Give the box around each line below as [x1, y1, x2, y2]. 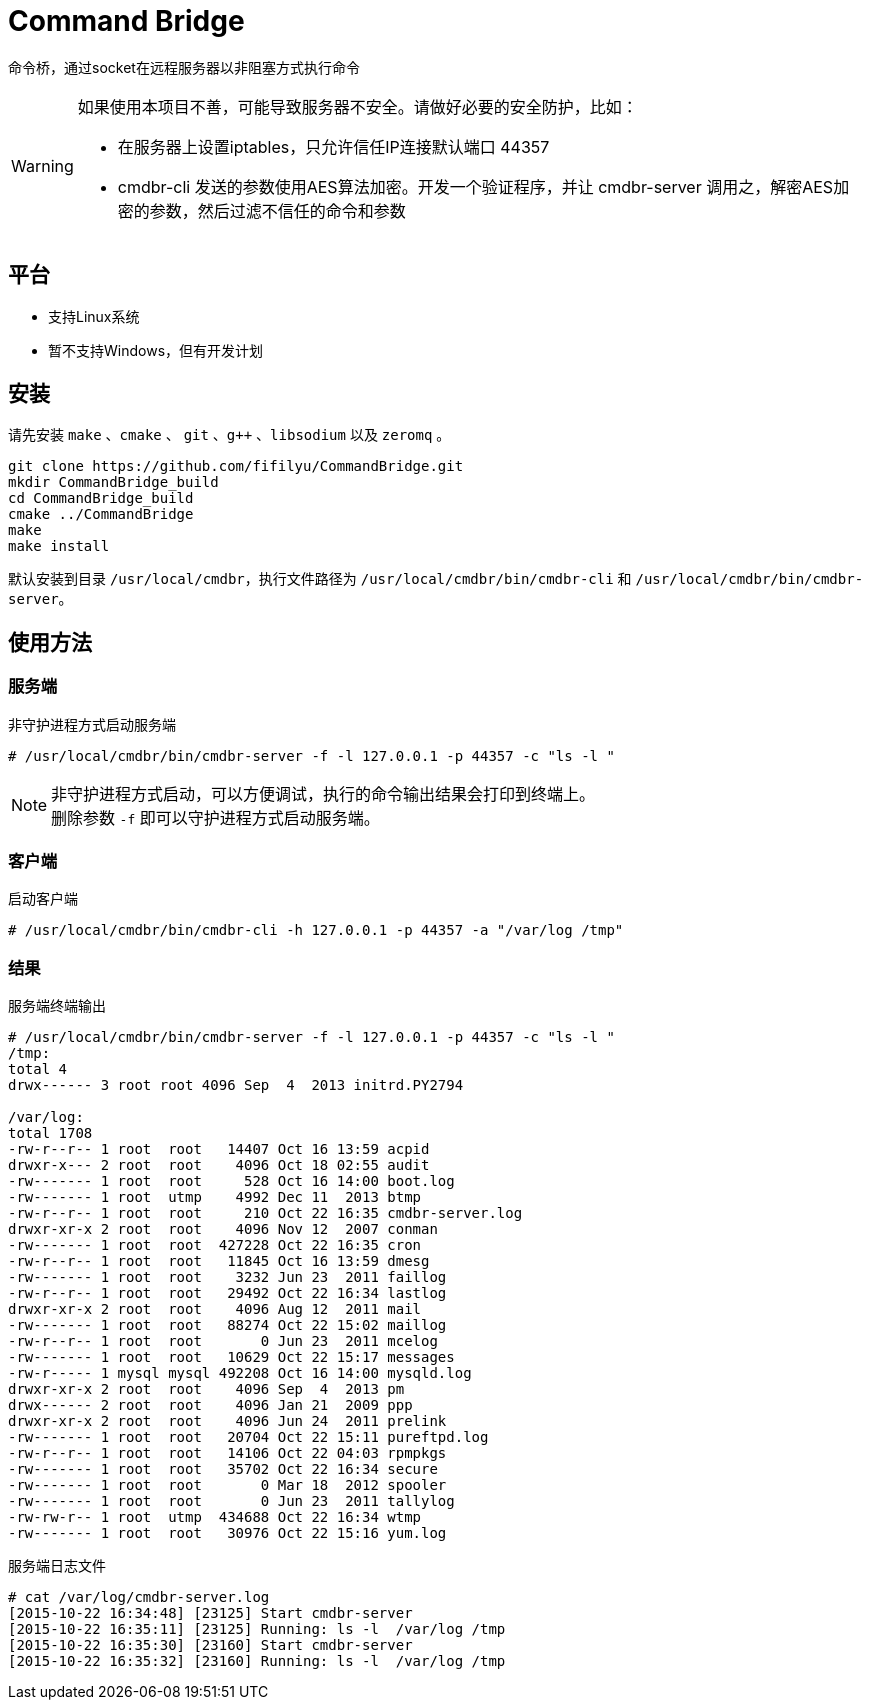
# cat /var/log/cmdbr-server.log [8, 1589, 270, 1606]
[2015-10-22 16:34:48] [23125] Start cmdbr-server [8, 1605, 413, 1622]
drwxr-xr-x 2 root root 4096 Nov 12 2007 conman [8, 1221, 438, 1238]
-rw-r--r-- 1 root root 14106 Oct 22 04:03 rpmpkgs [8, 1445, 447, 1462]
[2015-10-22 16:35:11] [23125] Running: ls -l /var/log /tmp [8, 1621, 506, 1638]
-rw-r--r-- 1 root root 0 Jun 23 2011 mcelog [8, 1333, 438, 1350]
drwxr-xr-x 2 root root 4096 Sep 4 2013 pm [8, 1381, 405, 1398]
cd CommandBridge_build [8, 490, 194, 507]
